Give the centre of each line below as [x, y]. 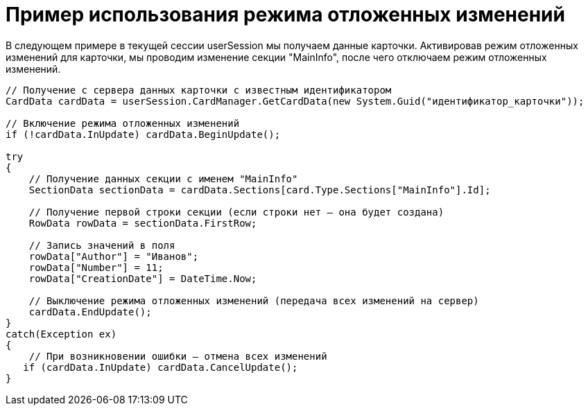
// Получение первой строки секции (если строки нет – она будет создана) [236, 212]
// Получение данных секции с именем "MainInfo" [163, 178]
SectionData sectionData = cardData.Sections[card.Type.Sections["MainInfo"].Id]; [260, 190]
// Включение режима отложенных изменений [123, 123]
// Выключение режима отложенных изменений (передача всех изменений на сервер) [254, 300]
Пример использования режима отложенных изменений [285, 15]
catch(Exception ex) [61, 334]
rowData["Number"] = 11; [96, 267]
